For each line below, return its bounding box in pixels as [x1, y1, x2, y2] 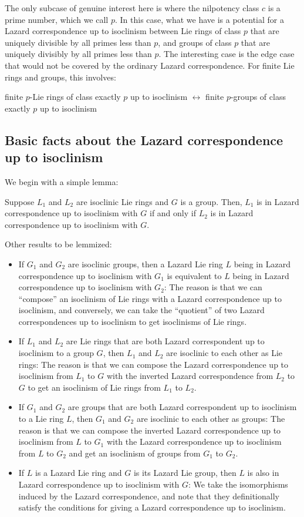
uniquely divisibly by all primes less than [5, 48, 152, 60]
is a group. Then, [180, 195, 242, 207]
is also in [247, 466, 279, 479]
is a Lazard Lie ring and [35, 466, 122, 479]
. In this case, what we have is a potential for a [114, 13, 284, 25]
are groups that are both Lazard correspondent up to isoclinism [67, 401, 297, 413]
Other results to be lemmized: [5, 238, 112, 250]
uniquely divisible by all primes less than [5, 36, 151, 48]
